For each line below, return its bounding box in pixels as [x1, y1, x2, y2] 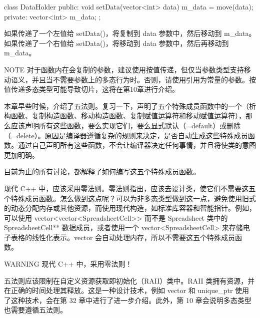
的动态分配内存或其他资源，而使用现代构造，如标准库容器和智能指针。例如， [4, 203, 256, 213]
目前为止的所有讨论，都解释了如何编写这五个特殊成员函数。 [4, 166, 200, 177]
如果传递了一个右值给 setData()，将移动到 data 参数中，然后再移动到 [4, 37, 229, 48]
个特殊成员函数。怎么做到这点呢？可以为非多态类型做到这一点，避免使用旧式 [4, 193, 256, 203]
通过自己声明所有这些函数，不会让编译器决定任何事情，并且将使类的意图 [17, 140, 256, 150]
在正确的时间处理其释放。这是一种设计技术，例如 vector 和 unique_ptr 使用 [4, 285, 249, 296]
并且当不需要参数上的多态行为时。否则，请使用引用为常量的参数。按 [31, 74, 256, 84]
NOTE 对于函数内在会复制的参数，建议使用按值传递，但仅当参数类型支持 [4, 64, 244, 74]
